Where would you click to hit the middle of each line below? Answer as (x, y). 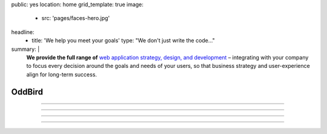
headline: (23, 32)
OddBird (27, 92)
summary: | (25, 49)
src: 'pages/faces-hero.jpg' (76, 18)
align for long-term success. (61, 74)
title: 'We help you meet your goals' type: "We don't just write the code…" (123, 41)
